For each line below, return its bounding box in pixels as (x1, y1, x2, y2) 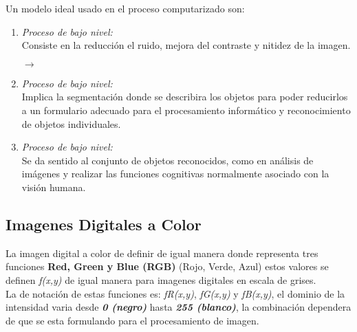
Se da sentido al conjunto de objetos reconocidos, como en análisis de (21, 153, 314, 167)
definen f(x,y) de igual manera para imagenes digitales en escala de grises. (6, 272, 316, 287)
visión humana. (21, 179, 86, 194)
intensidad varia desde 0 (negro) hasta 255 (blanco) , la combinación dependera (6, 300, 351, 314)
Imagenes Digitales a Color (6, 213, 202, 234)
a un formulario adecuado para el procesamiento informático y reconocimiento (21, 102, 351, 117)
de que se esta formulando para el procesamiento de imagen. (6, 313, 259, 327)
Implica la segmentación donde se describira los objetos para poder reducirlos (21, 89, 348, 104)
